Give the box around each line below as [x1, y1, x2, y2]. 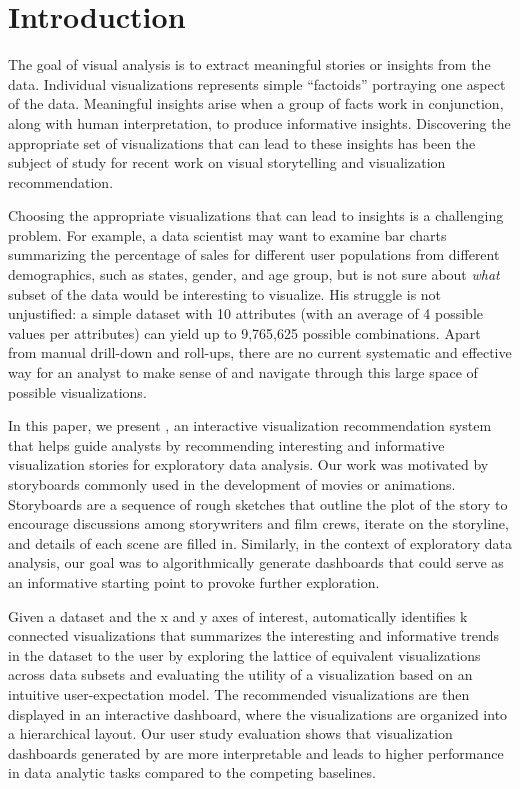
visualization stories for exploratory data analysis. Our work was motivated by [8, 454, 489, 475]
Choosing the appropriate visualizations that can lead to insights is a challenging [8, 205, 504, 226]
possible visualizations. [8, 381, 147, 402]
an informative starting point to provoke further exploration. [8, 571, 380, 592]
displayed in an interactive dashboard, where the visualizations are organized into [8, 703, 508, 724]
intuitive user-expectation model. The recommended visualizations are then [8, 683, 470, 704]
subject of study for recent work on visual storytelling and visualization [8, 152, 446, 173]
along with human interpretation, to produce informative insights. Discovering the [8, 112, 511, 133]
